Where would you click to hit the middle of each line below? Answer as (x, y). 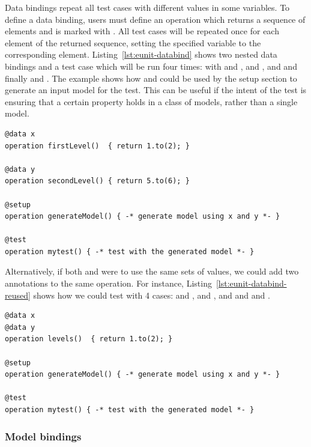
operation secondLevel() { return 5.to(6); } (97, 181)
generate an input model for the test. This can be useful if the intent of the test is (156, 90)
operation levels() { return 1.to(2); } (89, 339)
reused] (18, 295)
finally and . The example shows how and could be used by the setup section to (151, 78)
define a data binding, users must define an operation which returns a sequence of (155, 19)
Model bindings (43, 436)
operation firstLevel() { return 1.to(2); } (97, 146)
